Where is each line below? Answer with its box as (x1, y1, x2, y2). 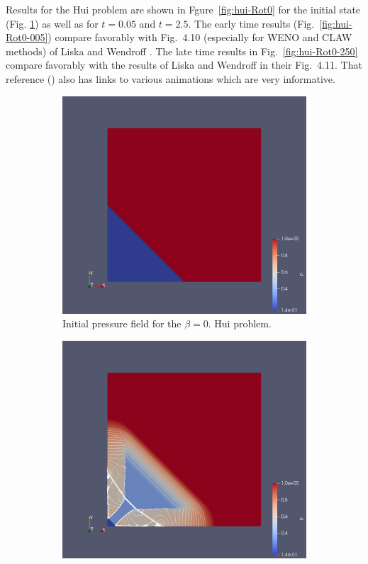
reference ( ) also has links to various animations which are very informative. (6, 71, 335, 86)
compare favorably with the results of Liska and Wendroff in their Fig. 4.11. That (6, 57, 362, 72)
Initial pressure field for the (62, 316, 182, 331)
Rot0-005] (6, 30, 48, 45)
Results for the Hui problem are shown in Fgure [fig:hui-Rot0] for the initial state (6, 2, 361, 16)
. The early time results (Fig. (188, 16, 315, 30)
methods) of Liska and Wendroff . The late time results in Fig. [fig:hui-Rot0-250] (6, 43, 358, 58)
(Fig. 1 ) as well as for (6, 16, 99, 30)
